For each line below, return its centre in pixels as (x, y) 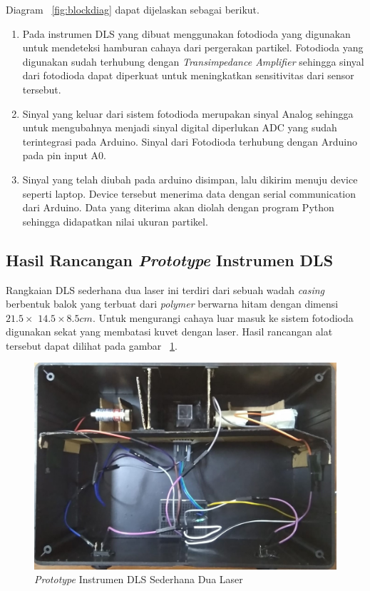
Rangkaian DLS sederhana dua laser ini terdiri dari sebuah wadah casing (165, 289)
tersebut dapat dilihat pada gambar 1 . (92, 345)
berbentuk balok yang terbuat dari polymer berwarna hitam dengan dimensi (172, 304)
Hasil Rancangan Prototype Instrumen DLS (170, 259)
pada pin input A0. (64, 155)
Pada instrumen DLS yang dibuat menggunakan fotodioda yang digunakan (186, 33)
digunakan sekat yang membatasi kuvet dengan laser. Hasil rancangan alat (169, 332)
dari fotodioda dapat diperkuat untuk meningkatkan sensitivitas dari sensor (188, 75)
